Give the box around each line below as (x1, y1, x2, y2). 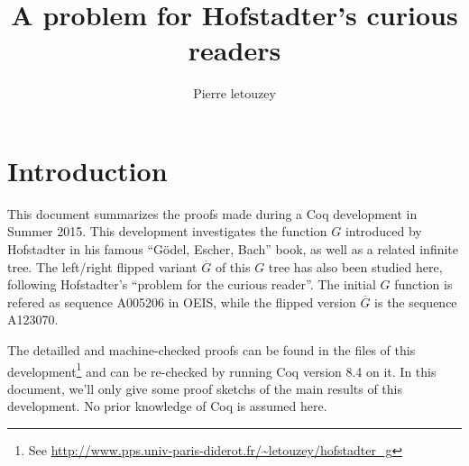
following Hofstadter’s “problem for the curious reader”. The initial (7, 275, 376, 294)
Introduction (7, 151, 168, 188)
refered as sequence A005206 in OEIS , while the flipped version (7, 292, 356, 311)
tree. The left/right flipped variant (7, 257, 198, 276)
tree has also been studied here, (268, 257, 443, 276)
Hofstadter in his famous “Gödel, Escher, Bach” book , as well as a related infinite (7, 240, 458, 259)
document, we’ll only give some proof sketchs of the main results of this (7, 379, 403, 397)
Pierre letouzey (193, 84, 276, 103)
